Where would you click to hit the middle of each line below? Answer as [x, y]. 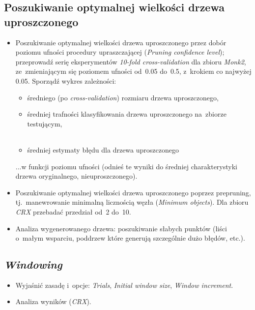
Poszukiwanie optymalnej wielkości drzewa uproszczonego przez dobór [121, 42]
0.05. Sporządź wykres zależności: [66, 80]
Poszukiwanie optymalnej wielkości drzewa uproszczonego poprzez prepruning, [133, 192]
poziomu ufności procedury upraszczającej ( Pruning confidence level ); [120, 52]
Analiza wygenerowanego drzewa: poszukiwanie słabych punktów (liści [121, 228]
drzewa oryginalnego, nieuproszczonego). [76, 176]
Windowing [33, 264]
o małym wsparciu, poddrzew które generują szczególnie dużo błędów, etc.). [130, 238]
